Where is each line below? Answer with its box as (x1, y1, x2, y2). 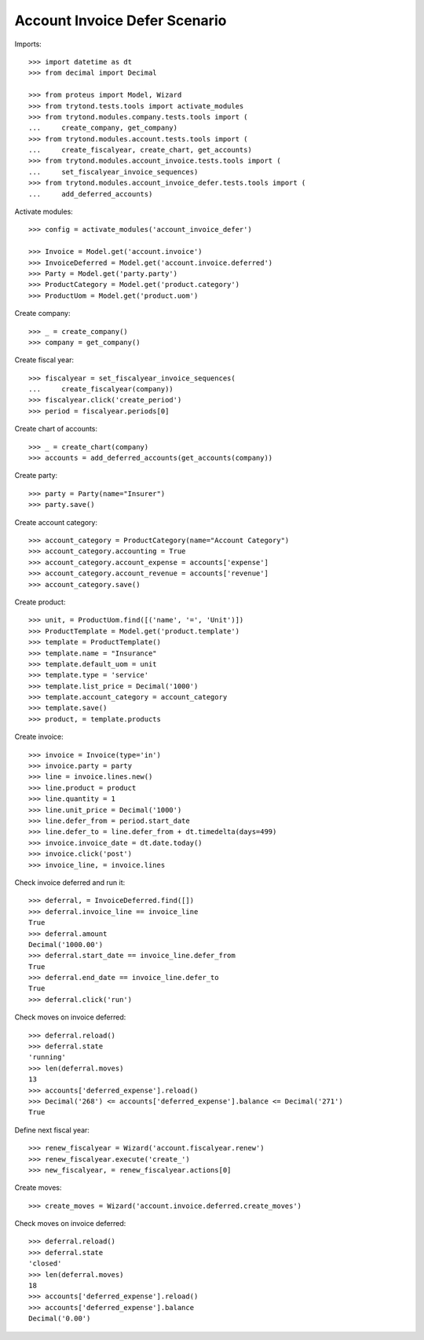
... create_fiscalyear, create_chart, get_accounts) (28, 145, 253, 155)
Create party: (14, 471, 58, 480)
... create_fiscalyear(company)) (28, 385, 174, 394)
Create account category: (14, 517, 98, 527)
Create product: (14, 597, 66, 607)
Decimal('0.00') (28, 1314, 91, 1323)
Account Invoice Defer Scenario (14, 12, 227, 29)
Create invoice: (14, 732, 64, 742)
